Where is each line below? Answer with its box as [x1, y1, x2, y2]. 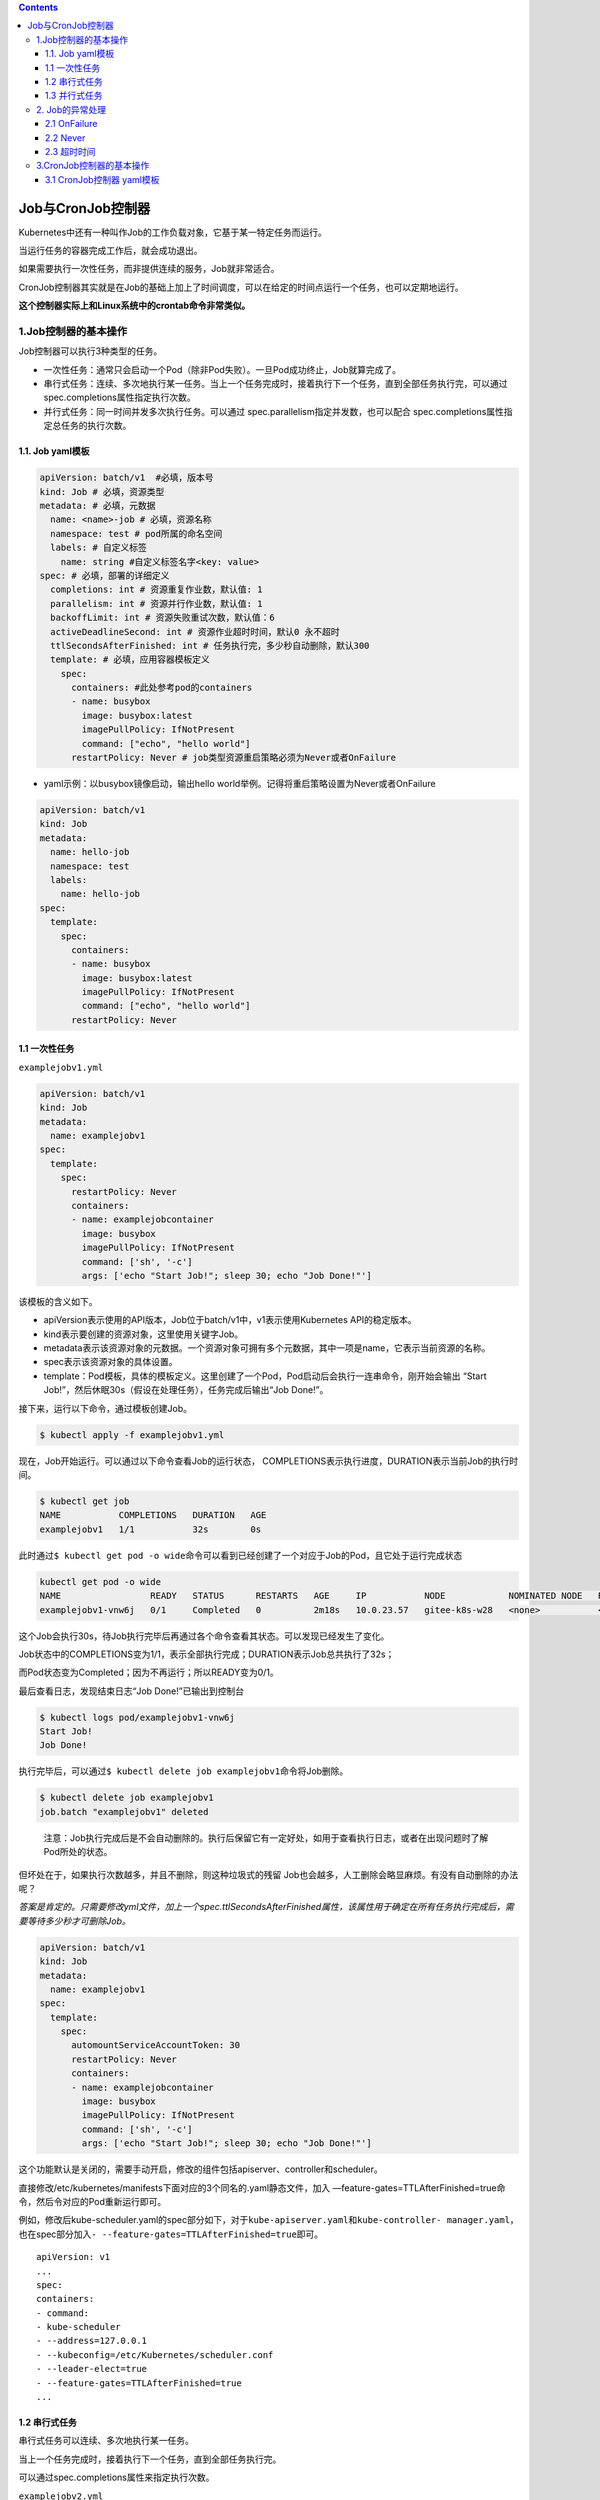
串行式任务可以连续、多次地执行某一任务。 [18, 2435, 194, 2447]
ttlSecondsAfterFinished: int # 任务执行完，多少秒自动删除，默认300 [50, 640, 370, 651]
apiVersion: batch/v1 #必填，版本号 [39, 472, 214, 484]
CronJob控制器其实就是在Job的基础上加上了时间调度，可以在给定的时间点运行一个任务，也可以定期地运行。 [18, 281, 464, 293]
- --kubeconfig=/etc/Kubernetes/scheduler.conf [36, 2349, 274, 2360]
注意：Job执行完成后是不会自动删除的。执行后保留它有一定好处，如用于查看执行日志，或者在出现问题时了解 [43, 1831, 489, 1844]
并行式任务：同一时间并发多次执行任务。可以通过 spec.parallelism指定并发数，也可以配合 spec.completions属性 [43, 405, 505, 417]
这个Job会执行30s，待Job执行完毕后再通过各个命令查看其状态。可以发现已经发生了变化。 [18, 1630, 390, 1642]
